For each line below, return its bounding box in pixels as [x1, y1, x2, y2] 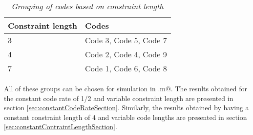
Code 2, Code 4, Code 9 [85, 49, 167, 60]
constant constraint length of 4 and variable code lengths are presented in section [4, 112, 247, 122]
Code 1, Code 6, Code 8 [85, 63, 167, 74]
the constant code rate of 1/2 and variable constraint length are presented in [4, 93, 233, 103]
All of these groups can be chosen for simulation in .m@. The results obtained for [4, 84, 248, 93]
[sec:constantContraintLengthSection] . [4, 121, 117, 132]
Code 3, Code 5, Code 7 [85, 34, 167, 46]
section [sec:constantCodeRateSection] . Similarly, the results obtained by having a [4, 102, 249, 113]
